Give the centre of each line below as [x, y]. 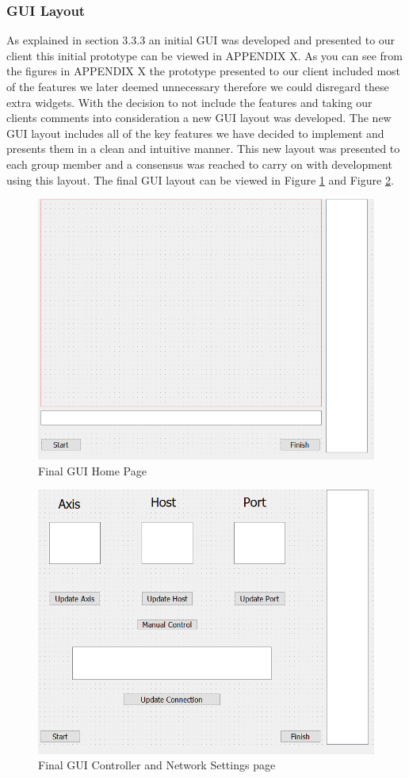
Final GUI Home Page [92, 470]
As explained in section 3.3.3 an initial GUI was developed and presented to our [201, 40]
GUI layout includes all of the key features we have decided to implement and [195, 133]
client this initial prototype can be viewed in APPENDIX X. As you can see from [205, 55]
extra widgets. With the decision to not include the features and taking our [189, 102]
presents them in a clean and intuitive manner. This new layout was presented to [203, 149]
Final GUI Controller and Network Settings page [157, 765]
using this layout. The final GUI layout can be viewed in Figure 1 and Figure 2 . [200, 179]
